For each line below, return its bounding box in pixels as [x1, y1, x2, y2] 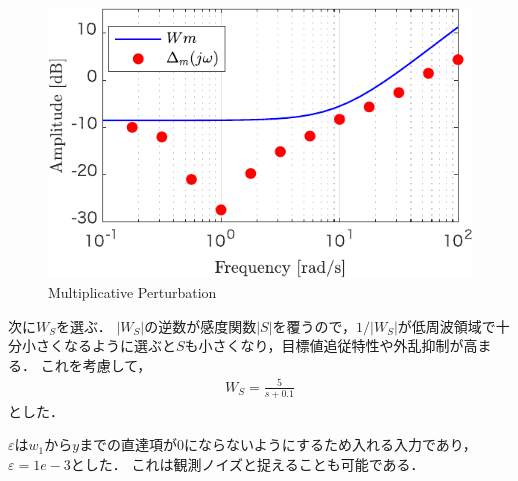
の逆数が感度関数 [144, 315, 257, 336]
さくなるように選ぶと [35, 335, 176, 356]
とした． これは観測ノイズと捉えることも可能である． [70, 454, 425, 475]
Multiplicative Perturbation [48, 282, 217, 303]
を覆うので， [272, 315, 357, 336]
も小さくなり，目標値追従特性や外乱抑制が [184, 335, 464, 356]
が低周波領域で [397, 315, 496, 336]
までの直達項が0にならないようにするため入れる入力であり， [79, 434, 477, 455]
